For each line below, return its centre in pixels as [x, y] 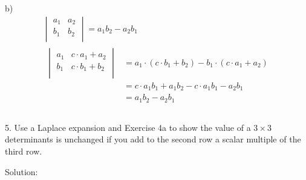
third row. [24, 151]
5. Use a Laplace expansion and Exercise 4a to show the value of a [128, 127]
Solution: [21, 171]
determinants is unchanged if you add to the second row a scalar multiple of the [153, 139]
